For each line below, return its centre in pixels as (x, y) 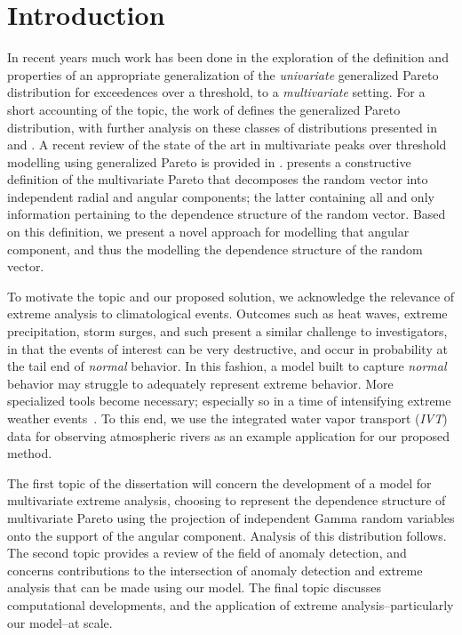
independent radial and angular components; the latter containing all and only (221, 196)
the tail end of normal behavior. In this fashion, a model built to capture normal (227, 366)
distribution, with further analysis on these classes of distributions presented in (223, 127)
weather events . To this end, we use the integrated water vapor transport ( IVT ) (227, 418)
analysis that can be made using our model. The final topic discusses (194, 587)
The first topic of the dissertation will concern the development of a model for (219, 482)
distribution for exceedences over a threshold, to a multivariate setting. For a (216, 92)
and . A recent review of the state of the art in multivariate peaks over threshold (227, 145)
